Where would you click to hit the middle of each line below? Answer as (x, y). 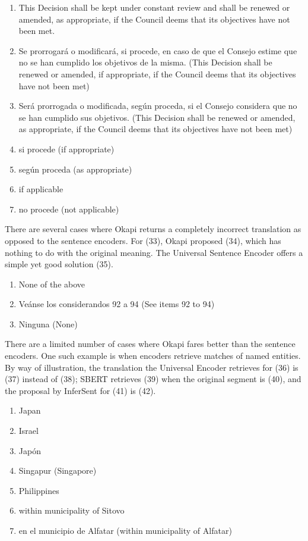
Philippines (39, 490)
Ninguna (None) (48, 323)
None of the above (52, 284)
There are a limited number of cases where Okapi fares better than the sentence (150, 344)
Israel (28, 431)
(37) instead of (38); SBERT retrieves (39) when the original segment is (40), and (153, 379)
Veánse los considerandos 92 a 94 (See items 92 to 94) (117, 304)
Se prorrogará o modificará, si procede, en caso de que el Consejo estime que (158, 50)
